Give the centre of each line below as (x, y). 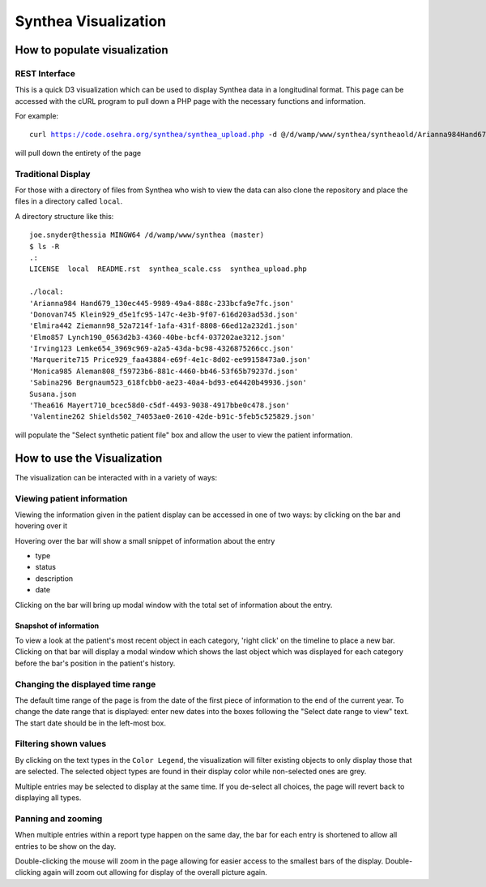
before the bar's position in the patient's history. (95, 663)
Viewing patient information (71, 498)
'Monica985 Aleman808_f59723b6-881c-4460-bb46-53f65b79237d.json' (164, 371)
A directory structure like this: (64, 216)
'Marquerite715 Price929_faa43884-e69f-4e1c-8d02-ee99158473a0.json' (171, 360)
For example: (37, 116)
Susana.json (53, 394)
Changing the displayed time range (85, 684)
